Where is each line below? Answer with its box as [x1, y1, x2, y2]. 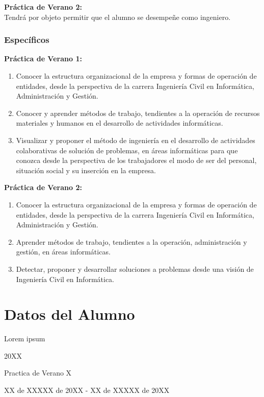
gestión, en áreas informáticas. [16, 246, 111, 257]
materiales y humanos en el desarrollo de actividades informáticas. [16, 118, 223, 128]
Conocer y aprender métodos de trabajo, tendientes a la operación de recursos [16, 107, 260, 118]
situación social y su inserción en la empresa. [16, 165, 156, 175]
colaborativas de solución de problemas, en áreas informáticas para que [16, 145, 238, 155]
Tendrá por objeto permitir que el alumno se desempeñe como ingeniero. [4, 11, 231, 22]
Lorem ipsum [4, 333, 45, 344]
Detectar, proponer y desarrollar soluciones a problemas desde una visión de [16, 263, 254, 274]
